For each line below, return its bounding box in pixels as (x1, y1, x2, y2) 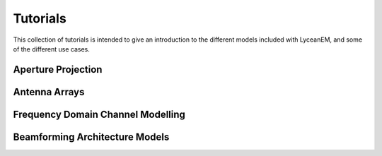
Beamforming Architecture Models (13, 131, 170, 143)
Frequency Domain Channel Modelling (13, 108, 185, 120)
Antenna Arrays (13, 85, 85, 98)
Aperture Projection (13, 64, 103, 76)
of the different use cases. (13, 44, 90, 53)
